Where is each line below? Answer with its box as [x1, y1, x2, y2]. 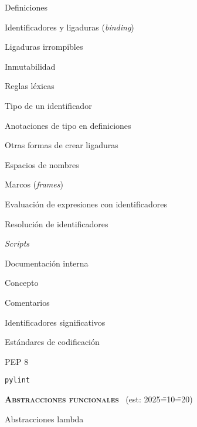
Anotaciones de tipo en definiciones [5, 119, 131, 131]
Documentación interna [5, 257, 89, 269]
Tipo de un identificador [5, 99, 92, 111]
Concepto [5, 276, 39, 289]
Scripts [5, 237, 30, 250]
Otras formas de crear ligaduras [5, 139, 118, 151]
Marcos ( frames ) [5, 178, 63, 190]
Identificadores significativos [5, 316, 106, 328]
